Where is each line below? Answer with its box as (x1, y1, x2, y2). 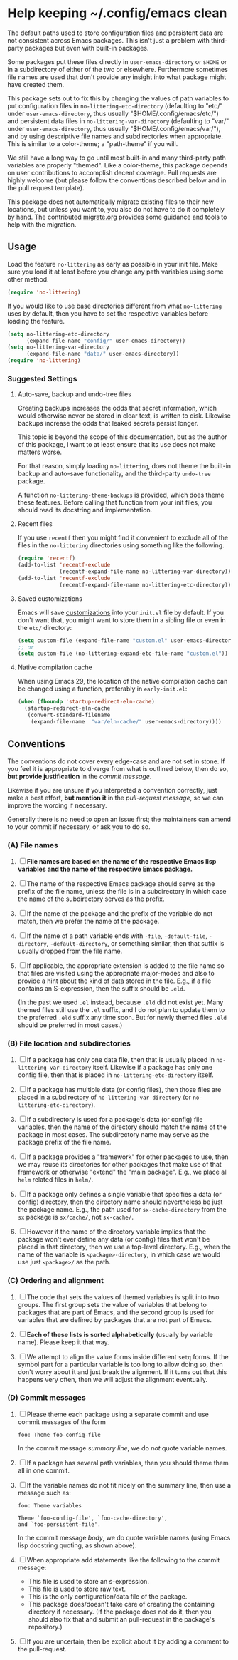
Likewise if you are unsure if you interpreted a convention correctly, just (7, 785, 218, 794)
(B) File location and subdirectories (7, 1038, 131, 1048)
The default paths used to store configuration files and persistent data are (7, 29, 224, 37)
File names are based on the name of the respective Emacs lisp (26, 857, 217, 865)
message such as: (17, 1488, 71, 1497)
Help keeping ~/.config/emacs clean (7, 5, 227, 21)
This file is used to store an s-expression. (28, 1577, 149, 1585)
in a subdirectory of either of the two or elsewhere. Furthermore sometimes (7, 65, 229, 73)
